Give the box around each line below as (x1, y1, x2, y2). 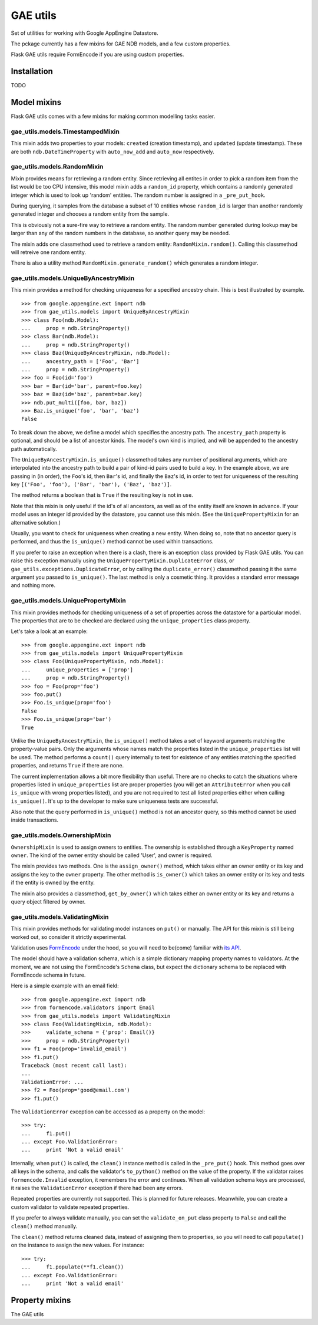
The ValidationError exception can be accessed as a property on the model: (11, 1108, 206, 1115)
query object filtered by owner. (11, 898, 86, 905)
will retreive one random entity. (11, 248, 87, 256)
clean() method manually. (11, 1222, 78, 1230)
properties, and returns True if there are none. (11, 762, 124, 769)
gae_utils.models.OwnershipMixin (11, 831, 111, 839)
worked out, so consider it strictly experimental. (11, 933, 127, 940)
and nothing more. (11, 582, 56, 589)
